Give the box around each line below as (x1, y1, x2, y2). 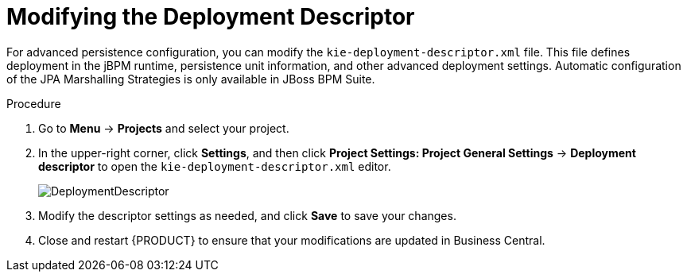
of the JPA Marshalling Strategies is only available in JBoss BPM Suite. (6, 71, 375, 86)
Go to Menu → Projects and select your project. (38, 121, 289, 135)
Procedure (6, 96, 61, 110)
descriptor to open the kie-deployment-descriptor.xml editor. (38, 159, 391, 173)
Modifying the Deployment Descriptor (6, 3, 415, 30)
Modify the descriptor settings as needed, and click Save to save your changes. (38, 208, 456, 222)
